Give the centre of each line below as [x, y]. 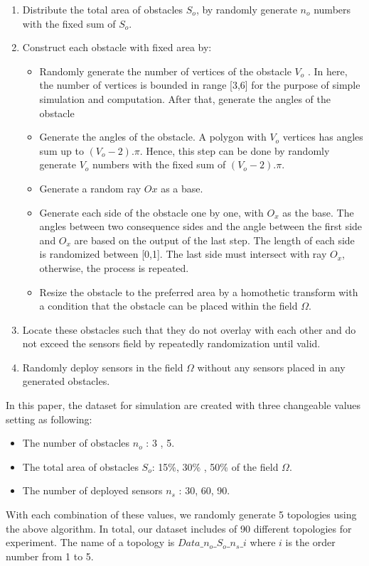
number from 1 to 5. [50, 556]
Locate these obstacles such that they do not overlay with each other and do [189, 329]
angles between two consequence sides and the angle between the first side [201, 226]
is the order [310, 542]
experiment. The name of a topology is [90, 542]
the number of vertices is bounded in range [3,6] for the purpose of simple [200, 85]
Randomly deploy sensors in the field [103, 367]
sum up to [61, 150]
